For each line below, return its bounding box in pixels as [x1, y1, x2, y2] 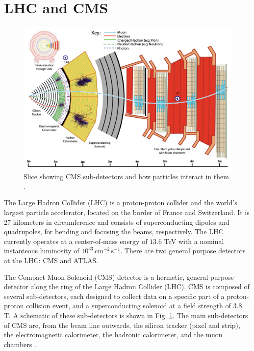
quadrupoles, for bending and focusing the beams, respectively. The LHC [4, 226, 224, 237]
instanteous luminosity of [4, 245, 79, 256]
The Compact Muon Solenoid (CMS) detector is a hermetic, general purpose [4, 271, 234, 282]
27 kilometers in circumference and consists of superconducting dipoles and [4, 216, 229, 227]
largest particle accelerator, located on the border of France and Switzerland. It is [4, 207, 250, 217]
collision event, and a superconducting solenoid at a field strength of [26, 300, 231, 311]
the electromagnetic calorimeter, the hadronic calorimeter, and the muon [4, 329, 223, 340]
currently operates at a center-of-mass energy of [4, 236, 148, 246]
